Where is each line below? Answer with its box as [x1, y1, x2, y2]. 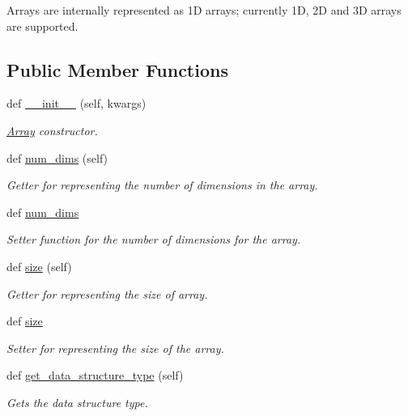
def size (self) [6, 257, 72, 274]
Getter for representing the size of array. [6, 285, 208, 302]
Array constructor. [6, 121, 98, 138]
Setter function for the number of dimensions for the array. [6, 231, 301, 248]
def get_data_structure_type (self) [6, 367, 184, 384]
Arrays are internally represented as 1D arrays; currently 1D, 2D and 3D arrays [6, 2, 402, 18]
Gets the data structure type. [6, 393, 148, 410]
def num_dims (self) [6, 149, 108, 166]
